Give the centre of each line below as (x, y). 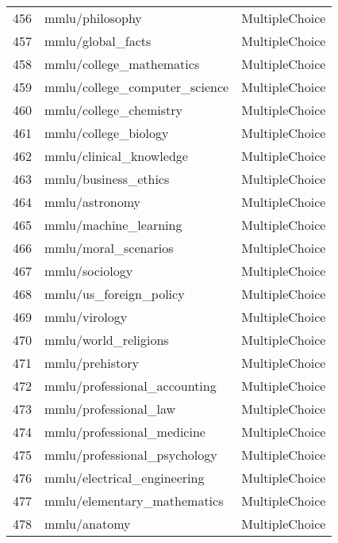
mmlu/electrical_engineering (125, 478)
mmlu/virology (86, 317)
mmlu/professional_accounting (131, 386)
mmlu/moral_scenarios (109, 248)
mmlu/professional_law (110, 409)
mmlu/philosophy (93, 18)
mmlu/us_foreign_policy (115, 294)
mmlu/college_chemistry (113, 110)
